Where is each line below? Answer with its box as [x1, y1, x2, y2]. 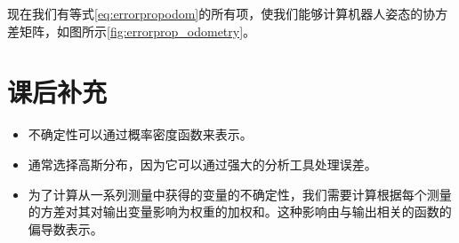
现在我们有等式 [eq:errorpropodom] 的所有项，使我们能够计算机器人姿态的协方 [7, 4, 448, 22]
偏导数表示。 [28, 219, 103, 238]
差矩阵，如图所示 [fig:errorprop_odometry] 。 [7, 21, 256, 40]
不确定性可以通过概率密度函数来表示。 [28, 125, 253, 144]
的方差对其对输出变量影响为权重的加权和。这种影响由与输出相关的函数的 [28, 202, 452, 221]
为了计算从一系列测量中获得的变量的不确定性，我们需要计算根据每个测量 [28, 184, 452, 203]
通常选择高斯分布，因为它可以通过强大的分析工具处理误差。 [28, 154, 377, 173]
